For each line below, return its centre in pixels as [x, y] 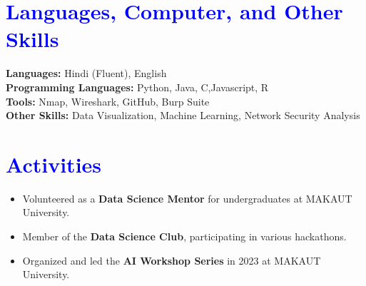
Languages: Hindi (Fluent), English [86, 73]
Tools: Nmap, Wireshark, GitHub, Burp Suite [108, 101]
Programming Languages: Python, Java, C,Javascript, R [137, 87]
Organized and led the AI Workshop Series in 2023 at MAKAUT [172, 260]
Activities [54, 164]
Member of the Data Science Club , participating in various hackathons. [184, 236]
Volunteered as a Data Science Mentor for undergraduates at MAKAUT [187, 198]
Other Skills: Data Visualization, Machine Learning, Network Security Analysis [183, 115]
